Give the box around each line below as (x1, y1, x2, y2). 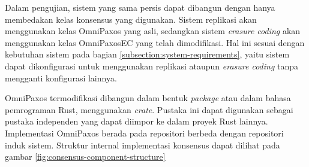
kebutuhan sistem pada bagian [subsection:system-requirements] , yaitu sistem (5, 48, 290, 60)
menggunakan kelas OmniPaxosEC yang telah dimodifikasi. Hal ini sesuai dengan (5, 36, 305, 48)
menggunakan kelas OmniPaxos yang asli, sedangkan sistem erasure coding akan (5, 25, 301, 37)
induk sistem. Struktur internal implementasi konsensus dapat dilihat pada (5, 138, 280, 151)
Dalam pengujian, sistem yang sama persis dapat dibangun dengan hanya (5, 1, 275, 13)
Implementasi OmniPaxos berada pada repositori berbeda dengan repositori (5, 126, 284, 139)
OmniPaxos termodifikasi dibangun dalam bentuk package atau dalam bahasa (5, 92, 291, 104)
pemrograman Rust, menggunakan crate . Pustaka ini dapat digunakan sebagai (5, 103, 293, 116)
